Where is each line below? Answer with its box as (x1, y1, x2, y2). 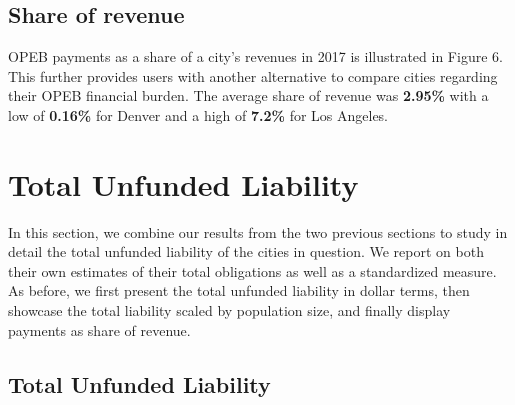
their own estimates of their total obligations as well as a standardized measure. (8, 260, 497, 281)
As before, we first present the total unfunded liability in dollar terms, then (8, 280, 470, 301)
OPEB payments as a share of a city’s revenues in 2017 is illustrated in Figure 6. (8, 46, 503, 67)
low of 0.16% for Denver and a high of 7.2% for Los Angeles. (8, 104, 389, 125)
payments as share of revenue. (8, 319, 191, 340)
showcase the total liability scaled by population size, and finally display (8, 300, 451, 321)
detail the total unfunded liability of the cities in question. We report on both (8, 241, 484, 262)
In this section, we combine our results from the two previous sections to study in (8, 221, 508, 242)
